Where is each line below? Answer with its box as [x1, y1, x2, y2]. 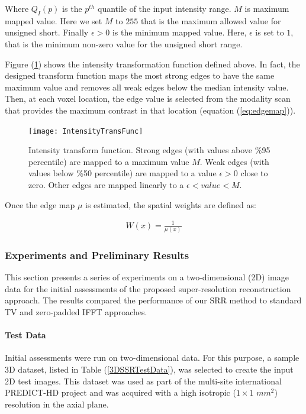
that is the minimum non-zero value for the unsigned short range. [5, 37, 243, 50]
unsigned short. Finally [5, 26, 89, 38]
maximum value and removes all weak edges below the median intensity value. [5, 80, 289, 93]
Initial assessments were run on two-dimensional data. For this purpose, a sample [5, 351, 299, 364]
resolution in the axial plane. [5, 397, 109, 410]
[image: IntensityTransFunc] [28, 127, 143, 135]
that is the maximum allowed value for [140, 14, 281, 27]
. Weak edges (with [199, 155, 269, 167]
